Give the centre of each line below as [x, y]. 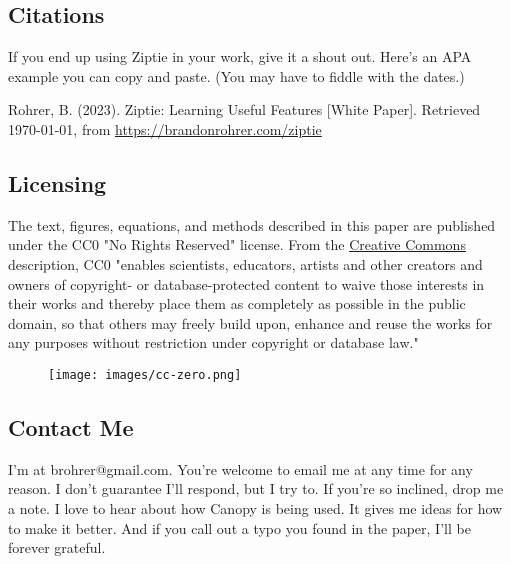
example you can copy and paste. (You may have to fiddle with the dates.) [236, 75]
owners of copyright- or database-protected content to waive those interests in [246, 283]
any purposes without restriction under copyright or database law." [213, 342]
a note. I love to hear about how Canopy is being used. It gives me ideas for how [255, 507]
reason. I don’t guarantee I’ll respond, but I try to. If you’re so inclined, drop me [256, 488]
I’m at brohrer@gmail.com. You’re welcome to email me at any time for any [240, 468]
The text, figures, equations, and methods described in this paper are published [252, 224]
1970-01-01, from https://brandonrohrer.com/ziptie [165, 128]
